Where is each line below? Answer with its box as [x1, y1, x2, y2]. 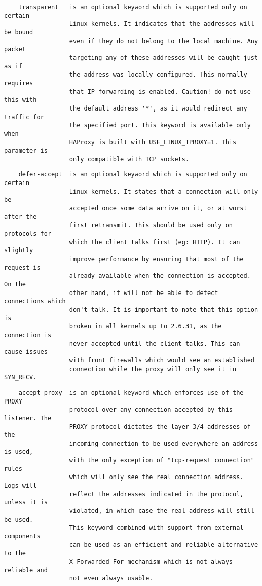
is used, [4, 448, 33, 456]
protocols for [4, 230, 52, 238]
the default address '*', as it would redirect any [69, 104, 247, 112]
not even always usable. [69, 575, 153, 582]
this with [4, 96, 37, 104]
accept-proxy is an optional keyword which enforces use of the [18, 389, 244, 396]
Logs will [4, 482, 37, 490]
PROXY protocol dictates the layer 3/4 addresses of [69, 423, 251, 430]
